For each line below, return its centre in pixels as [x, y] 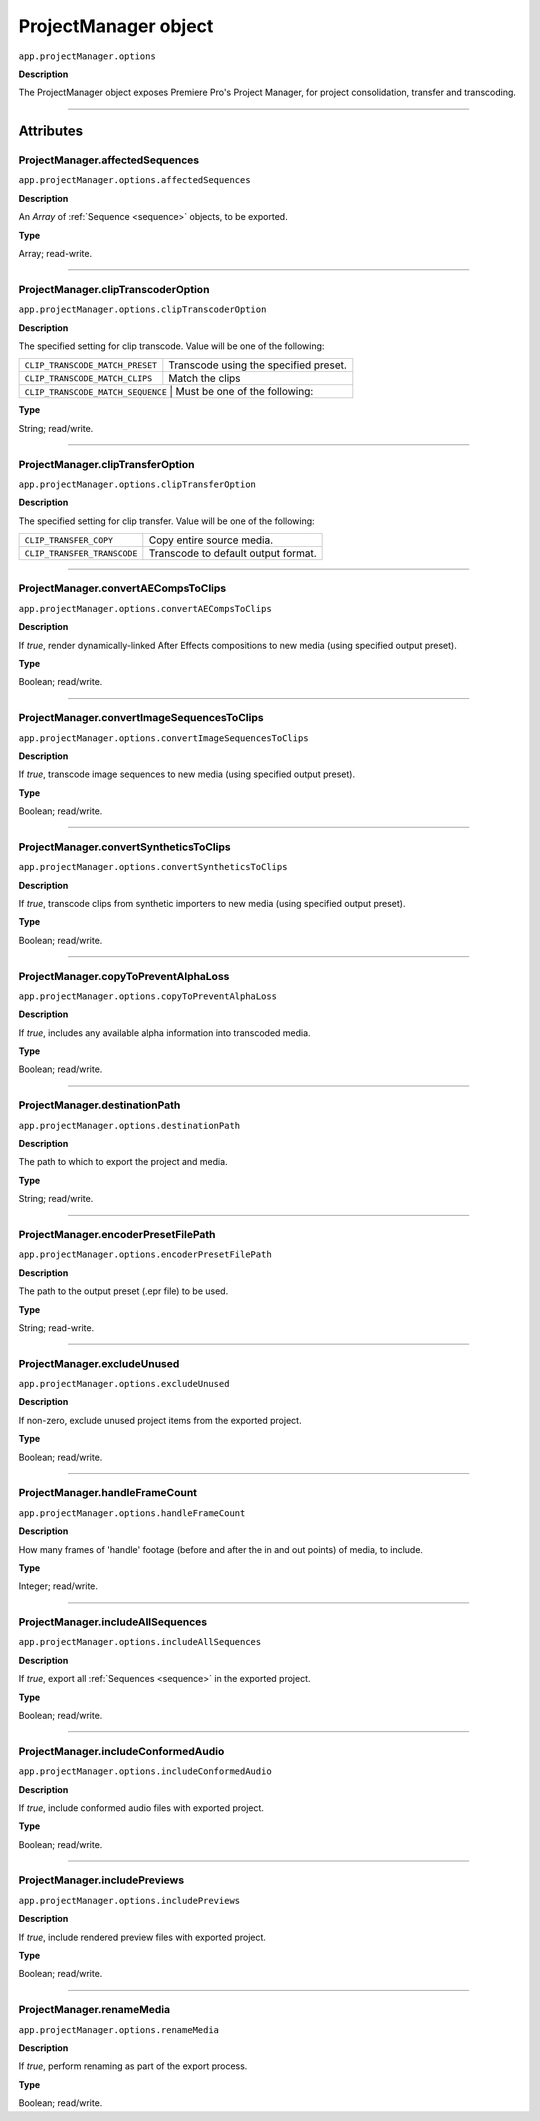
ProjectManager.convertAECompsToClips [122, 588]
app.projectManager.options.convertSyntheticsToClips [153, 867]
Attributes [51, 131]
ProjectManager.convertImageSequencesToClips [141, 718]
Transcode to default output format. [232, 553]
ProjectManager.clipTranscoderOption [114, 289]
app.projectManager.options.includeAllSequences [140, 1642]
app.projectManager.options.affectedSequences [134, 180]
